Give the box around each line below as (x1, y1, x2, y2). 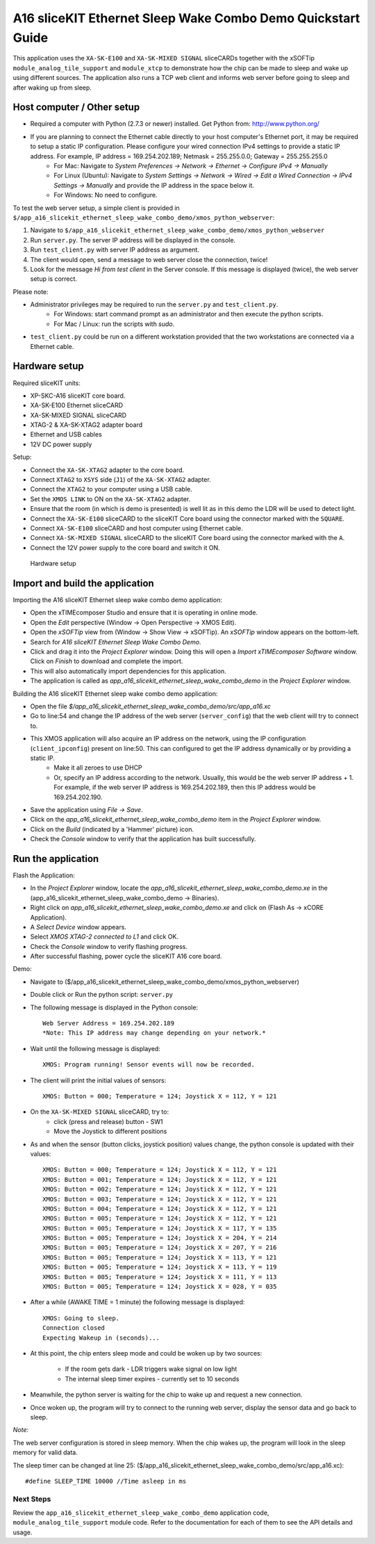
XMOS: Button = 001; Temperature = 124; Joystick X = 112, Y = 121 (42, 1176, 277, 1183)
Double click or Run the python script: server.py (30, 991, 174, 999)
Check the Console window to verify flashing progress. (30, 942, 187, 950)
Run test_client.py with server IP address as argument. (30, 245, 199, 254)
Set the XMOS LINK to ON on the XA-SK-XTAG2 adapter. (30, 494, 191, 503)
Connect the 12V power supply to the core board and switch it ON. (30, 543, 220, 552)
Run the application (12, 852, 99, 865)
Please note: (12, 287, 49, 295)
